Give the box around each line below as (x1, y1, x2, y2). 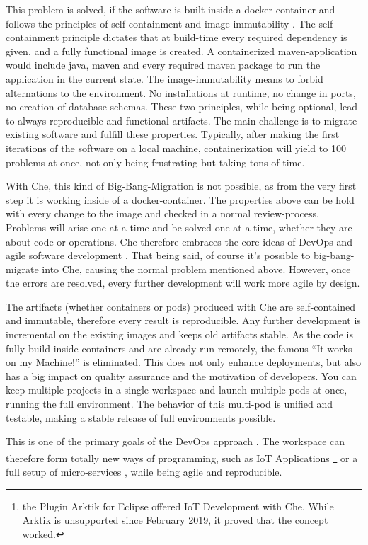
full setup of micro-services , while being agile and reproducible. (6, 464, 282, 479)
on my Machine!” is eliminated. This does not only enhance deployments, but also (6, 355, 362, 369)
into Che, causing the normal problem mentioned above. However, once (42, 261, 351, 276)
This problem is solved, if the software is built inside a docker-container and (6, 2, 335, 16)
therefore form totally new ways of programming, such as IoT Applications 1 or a (6, 448, 358, 465)
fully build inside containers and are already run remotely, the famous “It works (6, 340, 352, 355)
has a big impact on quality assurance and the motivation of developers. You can (6, 368, 357, 383)
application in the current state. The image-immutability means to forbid (6, 71, 323, 86)
